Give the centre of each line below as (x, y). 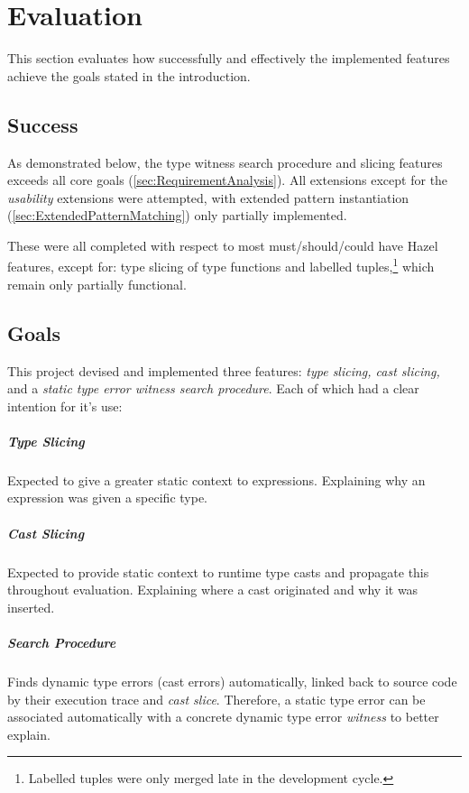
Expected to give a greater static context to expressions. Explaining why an (216, 479)
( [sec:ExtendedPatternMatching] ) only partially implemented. (177, 215)
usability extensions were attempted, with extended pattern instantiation (208, 197)
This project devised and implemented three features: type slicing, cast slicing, (224, 370)
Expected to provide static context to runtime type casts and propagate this (218, 572)
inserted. (31, 607)
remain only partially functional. (97, 284)
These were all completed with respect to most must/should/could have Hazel (223, 245)
